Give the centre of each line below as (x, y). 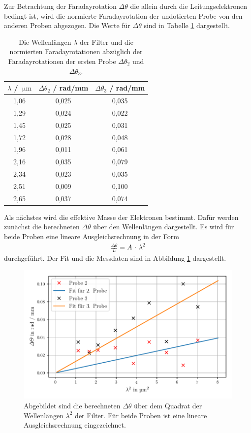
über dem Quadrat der (168, 405)
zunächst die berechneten (42, 227)
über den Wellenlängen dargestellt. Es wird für (164, 227)
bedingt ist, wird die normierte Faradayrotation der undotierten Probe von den (123, 15)
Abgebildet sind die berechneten (72, 405)
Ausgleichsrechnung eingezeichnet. (75, 425)
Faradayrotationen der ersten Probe (62, 61)
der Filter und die (107, 42)
